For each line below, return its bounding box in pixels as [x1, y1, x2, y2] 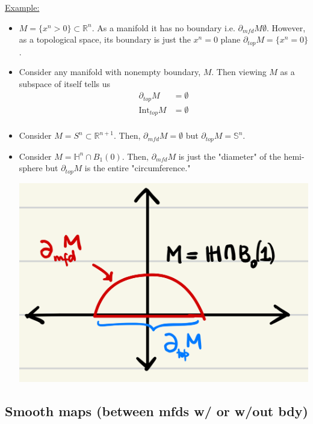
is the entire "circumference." [84, 162, 191, 174]
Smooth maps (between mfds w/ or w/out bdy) [5, 402, 308, 420]
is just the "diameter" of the [178, 150, 281, 162]
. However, [266, 21, 306, 34]
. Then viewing [211, 65, 267, 78]
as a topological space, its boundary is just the [19, 33, 191, 46]
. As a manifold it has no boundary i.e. [91, 21, 235, 34]
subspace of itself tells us [19, 77, 111, 89]
